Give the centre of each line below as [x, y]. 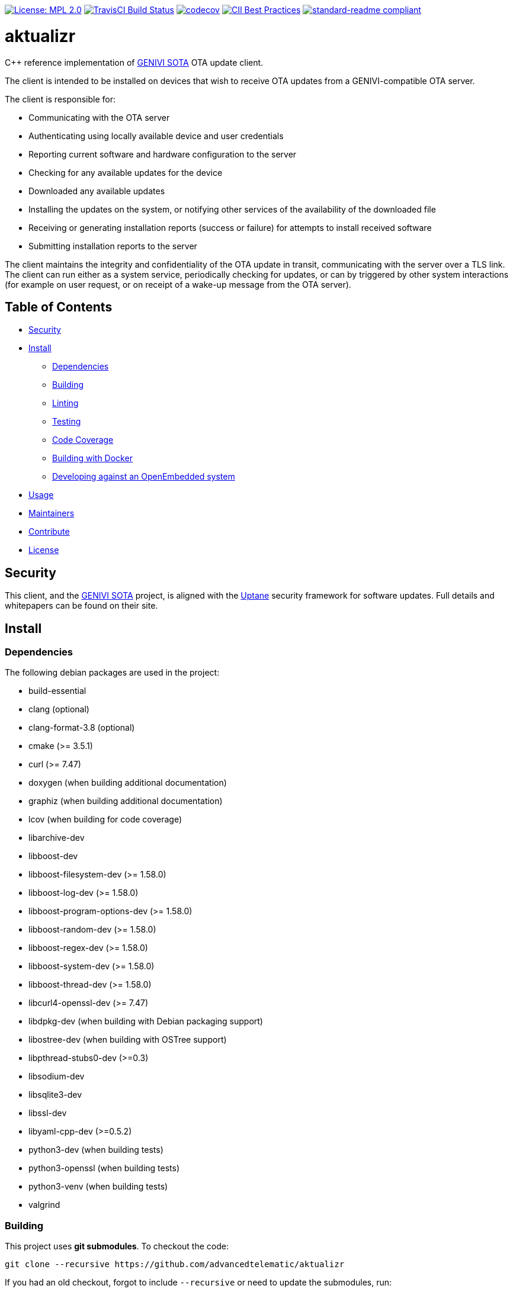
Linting [65, 403]
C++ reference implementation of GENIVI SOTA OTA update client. [134, 62]
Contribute [49, 532]
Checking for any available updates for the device [126, 172]
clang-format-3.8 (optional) [82, 728]
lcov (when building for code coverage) [105, 819]
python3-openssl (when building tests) [104, 1168]
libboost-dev [53, 856]
